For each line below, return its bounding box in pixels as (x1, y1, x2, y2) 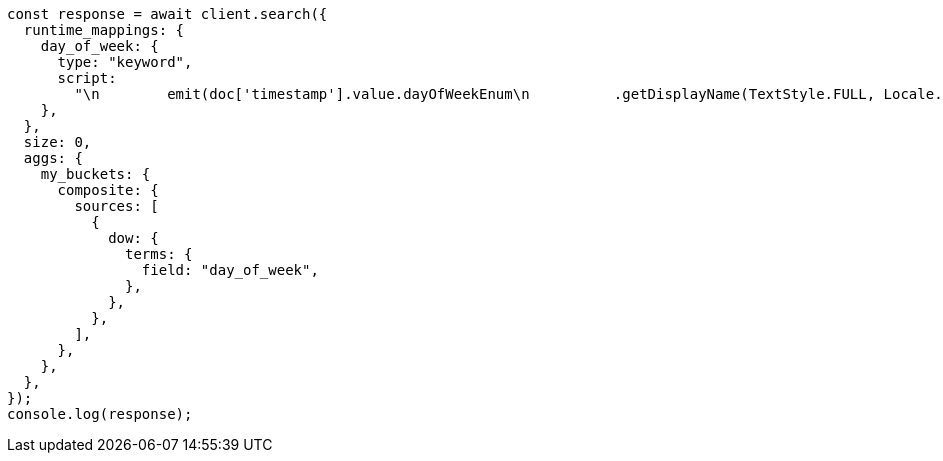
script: (57, 70, 117, 86)
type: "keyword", (57, 54, 193, 70)
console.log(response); (7, 406, 193, 422)
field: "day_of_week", (141, 262, 319, 278)
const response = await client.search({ (7, 6, 328, 22)
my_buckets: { (40, 166, 151, 182)
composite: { (57, 182, 159, 198)
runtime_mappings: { (23, 22, 185, 38)
